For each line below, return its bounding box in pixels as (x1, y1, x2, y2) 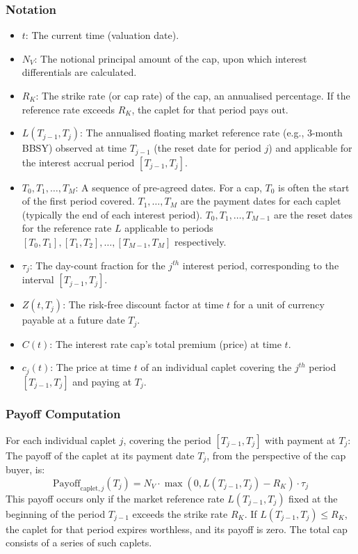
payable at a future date (22, 312, 125, 327)
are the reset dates (273, 207, 352, 221)
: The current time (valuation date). (25, 28, 179, 42)
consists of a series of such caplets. (6, 535, 152, 550)
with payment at (265, 432, 336, 447)
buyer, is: (6, 462, 45, 477)
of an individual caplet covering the (140, 360, 292, 374)
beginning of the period (6, 506, 106, 521)
